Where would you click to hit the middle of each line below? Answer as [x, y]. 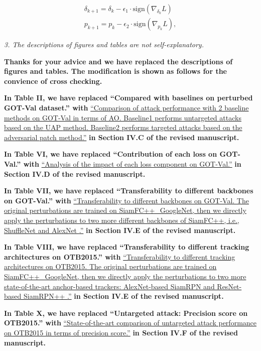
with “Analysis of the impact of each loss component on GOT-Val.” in [132, 164]
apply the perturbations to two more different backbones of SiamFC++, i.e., [122, 220]
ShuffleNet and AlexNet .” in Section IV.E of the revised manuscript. [120, 230]
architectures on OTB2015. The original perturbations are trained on [110, 266]
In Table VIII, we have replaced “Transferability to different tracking [127, 247]
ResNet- [229, 286]
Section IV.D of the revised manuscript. [75, 173]
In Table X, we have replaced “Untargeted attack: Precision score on [126, 313]
